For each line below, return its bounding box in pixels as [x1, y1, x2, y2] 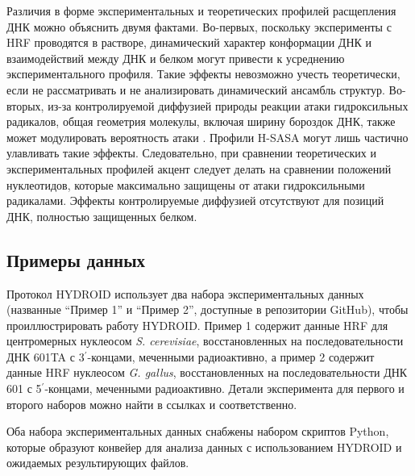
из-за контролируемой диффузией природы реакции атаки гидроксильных [48, 97, 409, 114]
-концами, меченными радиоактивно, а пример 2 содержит [87, 348, 375, 365]
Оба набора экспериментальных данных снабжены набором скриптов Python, [6, 423, 389, 440]
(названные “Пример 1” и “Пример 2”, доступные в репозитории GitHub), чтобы [6, 301, 409, 318]
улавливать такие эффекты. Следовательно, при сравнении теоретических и [6, 144, 376, 161]
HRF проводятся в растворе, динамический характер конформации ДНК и [6, 34, 371, 51]
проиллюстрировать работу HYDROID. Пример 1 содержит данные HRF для [6, 316, 388, 333]
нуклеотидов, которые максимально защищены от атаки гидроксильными [6, 176, 365, 193]
